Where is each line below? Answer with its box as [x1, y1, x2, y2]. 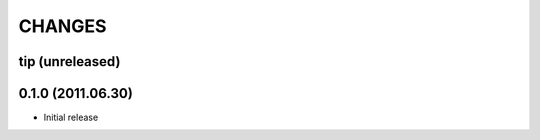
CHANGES [18, 15, 107, 37]
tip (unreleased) [18, 53, 121, 70]
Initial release [43, 111, 99, 124]
